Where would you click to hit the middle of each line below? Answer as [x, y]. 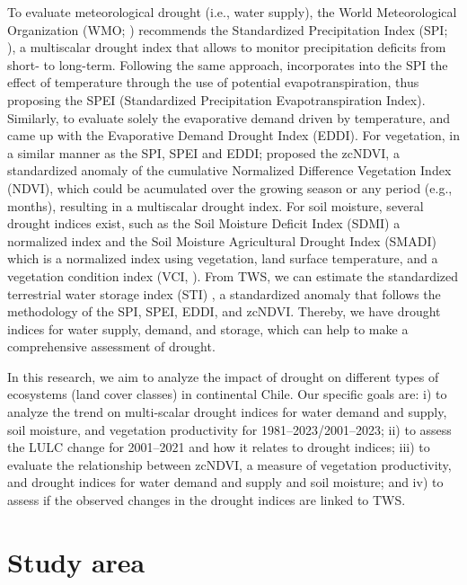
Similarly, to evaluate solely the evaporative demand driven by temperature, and [229, 117]
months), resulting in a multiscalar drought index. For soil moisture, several [216, 205]
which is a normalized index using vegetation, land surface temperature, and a [223, 258]
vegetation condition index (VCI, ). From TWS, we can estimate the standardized [233, 275]
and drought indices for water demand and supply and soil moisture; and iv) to [225, 482]
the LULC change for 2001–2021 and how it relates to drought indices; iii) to [219, 447]
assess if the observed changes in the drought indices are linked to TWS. [207, 500]
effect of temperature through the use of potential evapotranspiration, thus [213, 82]
